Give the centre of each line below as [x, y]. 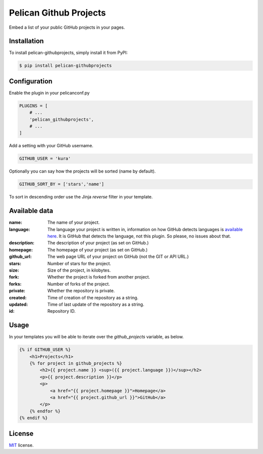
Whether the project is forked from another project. [99, 277]
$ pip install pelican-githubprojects [66, 66]
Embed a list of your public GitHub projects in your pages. [67, 27]
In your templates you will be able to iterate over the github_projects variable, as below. [96, 337]
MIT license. [21, 445]
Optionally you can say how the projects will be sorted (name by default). [82, 171]
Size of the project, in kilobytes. [79, 270]
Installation [26, 41]
